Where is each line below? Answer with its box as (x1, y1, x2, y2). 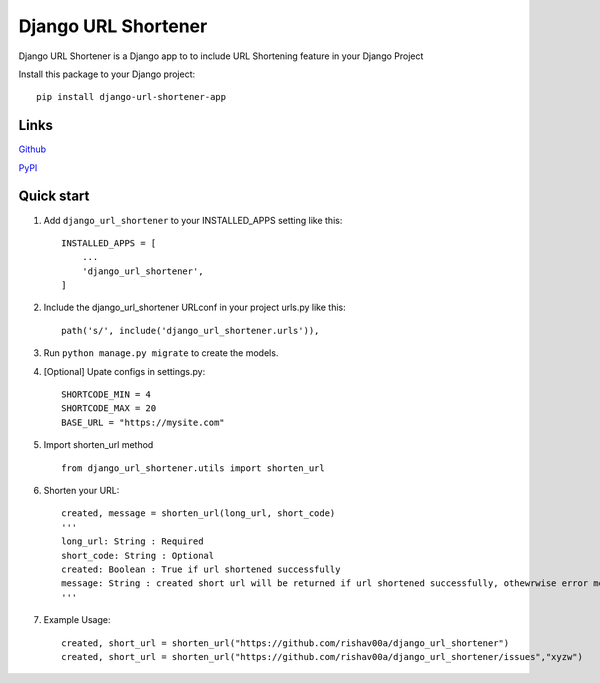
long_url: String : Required (61, 536, 204, 547)
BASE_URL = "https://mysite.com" (61, 416, 225, 428)
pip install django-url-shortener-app (36, 91, 227, 103)
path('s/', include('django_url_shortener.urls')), (61, 325, 320, 336)
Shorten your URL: (43, 485, 120, 496)
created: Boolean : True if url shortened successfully (61, 563, 341, 575)
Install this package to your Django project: (18, 68, 195, 80)
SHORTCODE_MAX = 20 (61, 403, 157, 414)
